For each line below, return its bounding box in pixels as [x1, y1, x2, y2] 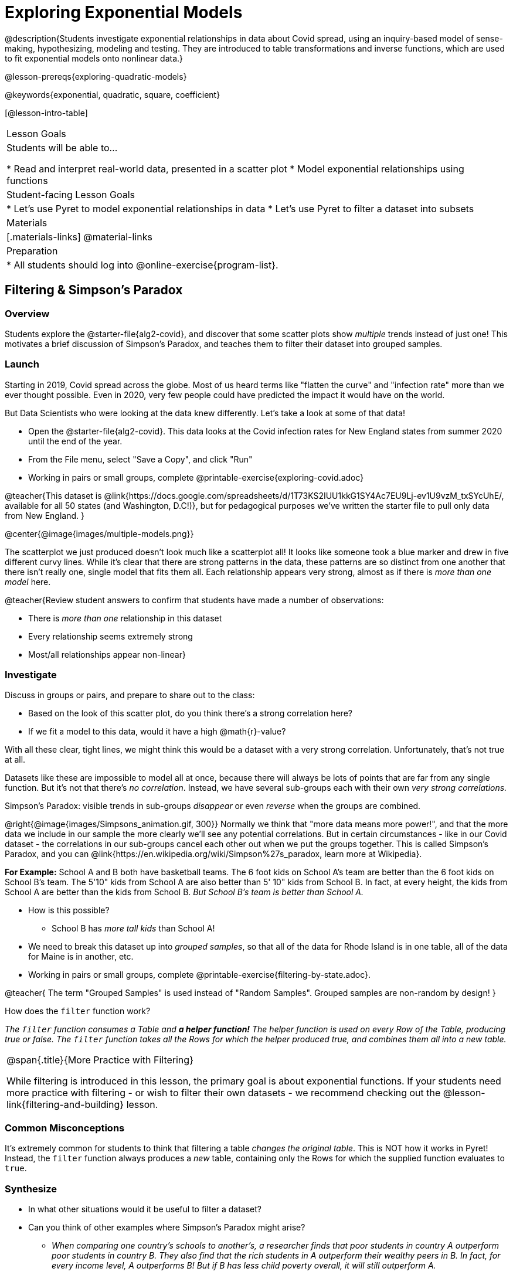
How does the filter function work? [5, 1006, 151, 1016]
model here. [5, 576, 51, 587]
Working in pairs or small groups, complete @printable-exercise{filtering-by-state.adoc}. [28, 970, 371, 980]
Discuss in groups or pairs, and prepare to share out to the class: [5, 690, 255, 701]
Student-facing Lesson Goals [6, 188, 135, 200]
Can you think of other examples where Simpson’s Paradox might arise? [28, 1222, 305, 1232]
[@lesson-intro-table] [5, 107, 88, 118]
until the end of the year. [28, 436, 123, 446]
